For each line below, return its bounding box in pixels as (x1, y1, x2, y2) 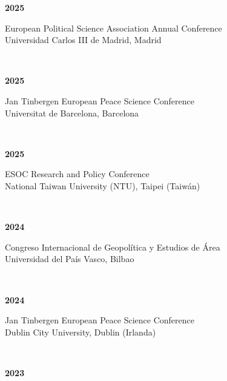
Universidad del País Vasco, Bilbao (5, 252, 134, 265)
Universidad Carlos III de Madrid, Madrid (5, 33, 162, 46)
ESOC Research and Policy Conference (5, 167, 150, 180)
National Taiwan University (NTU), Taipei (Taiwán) (5, 179, 200, 192)
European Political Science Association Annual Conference (5, 21, 222, 34)
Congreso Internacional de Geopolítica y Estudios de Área (5, 240, 220, 253)
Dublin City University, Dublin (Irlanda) (5, 325, 156, 338)
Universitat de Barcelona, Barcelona (5, 106, 139, 119)
